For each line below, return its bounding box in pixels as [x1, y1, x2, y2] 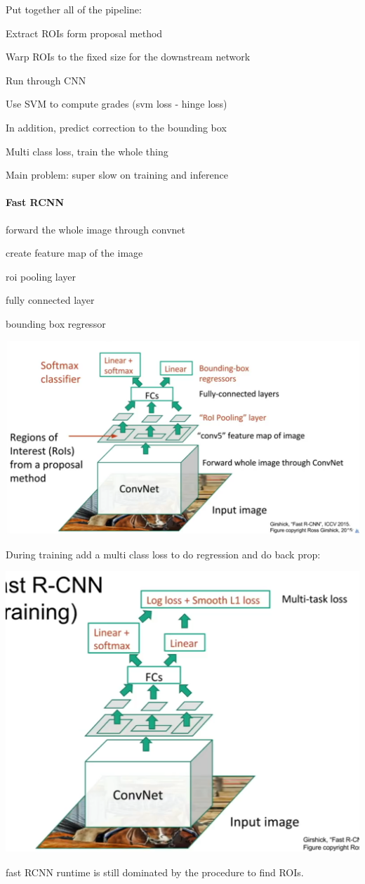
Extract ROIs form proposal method [6, 25, 163, 40]
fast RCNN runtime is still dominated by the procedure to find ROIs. [6, 865, 304, 880]
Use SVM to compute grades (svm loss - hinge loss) [6, 96, 227, 111]
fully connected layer [6, 293, 95, 307]
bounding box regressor [6, 316, 106, 331]
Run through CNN [6, 72, 86, 87]
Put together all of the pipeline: [6, 2, 142, 16]
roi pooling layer [6, 269, 77, 283]
